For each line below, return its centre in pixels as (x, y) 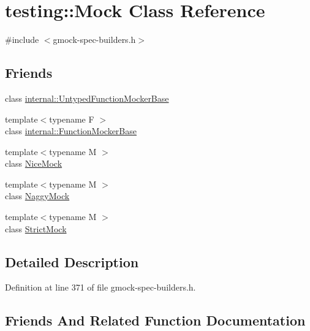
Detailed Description (72, 261)
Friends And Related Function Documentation (155, 320)
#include (22, 40)
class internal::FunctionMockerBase (71, 131)
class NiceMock (34, 163)
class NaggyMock (37, 196)
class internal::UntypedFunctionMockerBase (87, 98)
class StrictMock (36, 228)
